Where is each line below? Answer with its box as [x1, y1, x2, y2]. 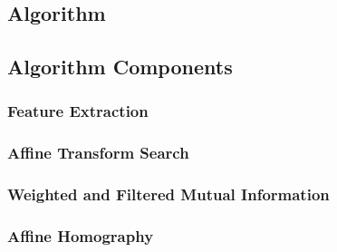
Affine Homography [7, 225, 154, 247]
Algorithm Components [7, 53, 233, 81]
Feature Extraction [7, 100, 149, 122]
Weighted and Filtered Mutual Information [7, 183, 330, 206]
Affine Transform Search [7, 141, 189, 164]
